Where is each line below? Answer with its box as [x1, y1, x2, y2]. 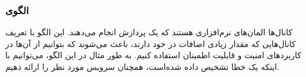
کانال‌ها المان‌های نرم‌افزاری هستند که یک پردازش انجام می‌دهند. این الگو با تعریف [5, 26, 292, 38]
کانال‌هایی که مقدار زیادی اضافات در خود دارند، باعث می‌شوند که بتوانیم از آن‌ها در [5, 37, 296, 49]
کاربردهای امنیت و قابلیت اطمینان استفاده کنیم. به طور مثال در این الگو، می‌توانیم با [5, 49, 301, 61]
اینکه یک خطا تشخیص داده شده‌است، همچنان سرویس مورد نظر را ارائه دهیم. [5, 61, 279, 72]
